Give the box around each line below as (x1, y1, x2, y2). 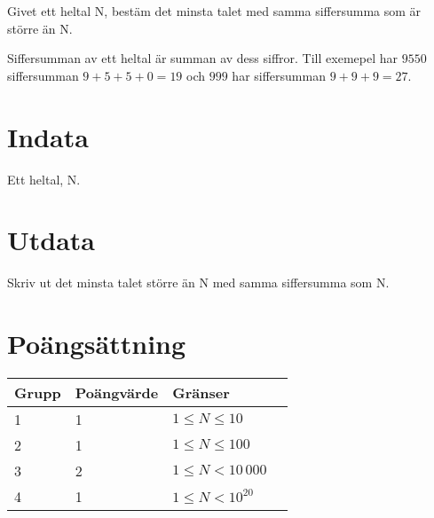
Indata (7, 118, 89, 154)
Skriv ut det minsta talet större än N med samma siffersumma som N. (7, 273, 390, 292)
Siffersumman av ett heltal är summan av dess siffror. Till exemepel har (7, 49, 398, 67)
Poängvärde (75, 381, 159, 403)
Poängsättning (7, 326, 186, 361)
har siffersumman (232, 66, 326, 84)
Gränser (172, 381, 230, 403)
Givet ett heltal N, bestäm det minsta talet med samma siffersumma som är (7, 2, 422, 20)
